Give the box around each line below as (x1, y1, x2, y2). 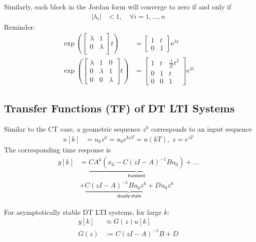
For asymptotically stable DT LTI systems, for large (4, 206, 162, 217)
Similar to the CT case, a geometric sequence (4, 123, 141, 134)
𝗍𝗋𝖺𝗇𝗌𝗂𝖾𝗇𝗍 (128, 173, 146, 179)
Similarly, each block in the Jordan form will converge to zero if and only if (4, 1, 231, 11)
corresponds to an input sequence (151, 123, 252, 134)
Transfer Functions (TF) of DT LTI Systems (4, 100, 235, 116)
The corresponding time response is (4, 144, 111, 154)
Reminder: (4, 21, 36, 32)
